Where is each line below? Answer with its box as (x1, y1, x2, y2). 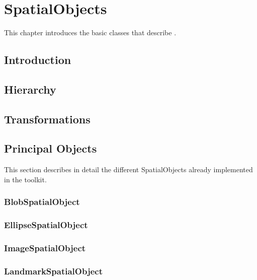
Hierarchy (4, 81, 56, 97)
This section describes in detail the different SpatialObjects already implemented (4, 164, 253, 175)
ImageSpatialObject (4, 242, 86, 254)
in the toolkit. (4, 174, 47, 184)
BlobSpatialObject (4, 195, 80, 208)
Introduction (4, 52, 71, 67)
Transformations (4, 111, 91, 126)
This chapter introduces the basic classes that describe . (4, 27, 177, 38)
